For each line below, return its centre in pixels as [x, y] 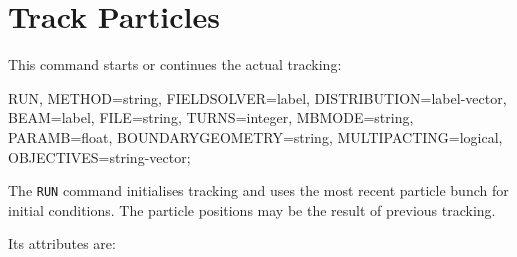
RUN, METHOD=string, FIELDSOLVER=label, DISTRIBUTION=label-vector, [257, 97]
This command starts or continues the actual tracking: [175, 64]
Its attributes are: [62, 243]
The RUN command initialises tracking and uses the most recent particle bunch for [258, 190]
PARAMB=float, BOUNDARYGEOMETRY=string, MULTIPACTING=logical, [255, 136]
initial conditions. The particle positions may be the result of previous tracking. [252, 209]
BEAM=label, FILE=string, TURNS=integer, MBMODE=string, [211, 117]
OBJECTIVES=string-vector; [99, 156]
